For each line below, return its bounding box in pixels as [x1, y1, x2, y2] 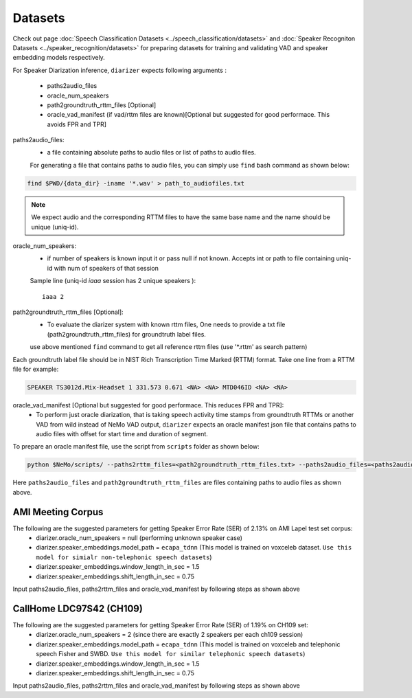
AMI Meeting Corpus [12, 506, 104, 518]
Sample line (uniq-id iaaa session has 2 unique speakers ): [30, 277, 196, 285]
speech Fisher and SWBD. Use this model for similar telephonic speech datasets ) [36, 650, 306, 658]
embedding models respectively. [12, 54, 106, 62]
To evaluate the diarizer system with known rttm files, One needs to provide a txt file [47, 320, 286, 329]
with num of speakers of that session [54, 264, 159, 272]
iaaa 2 [42, 293, 65, 300]
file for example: [12, 365, 59, 373]
